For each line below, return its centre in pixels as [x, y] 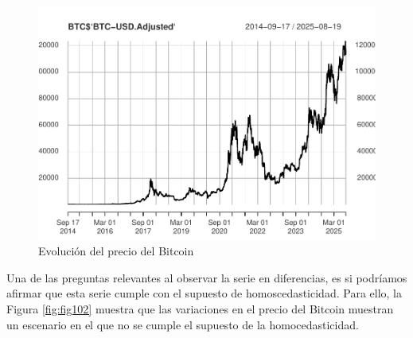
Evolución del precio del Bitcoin [116, 251]
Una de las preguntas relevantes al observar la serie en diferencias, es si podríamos [207, 277]
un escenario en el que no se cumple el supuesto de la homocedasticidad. [183, 324]
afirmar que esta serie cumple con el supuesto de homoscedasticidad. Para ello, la [204, 293]
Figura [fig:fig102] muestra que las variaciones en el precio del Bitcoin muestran [200, 308]
